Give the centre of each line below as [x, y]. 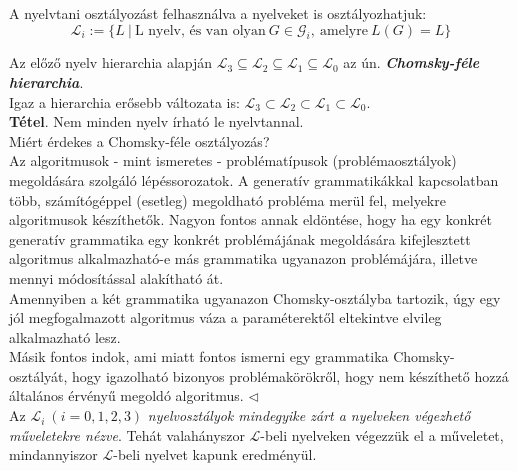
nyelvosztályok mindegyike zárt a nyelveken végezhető [309, 415]
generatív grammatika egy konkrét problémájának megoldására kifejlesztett [240, 238]
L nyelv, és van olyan [200, 30]
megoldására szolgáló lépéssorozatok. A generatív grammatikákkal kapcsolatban [254, 179]
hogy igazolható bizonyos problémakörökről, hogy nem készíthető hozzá [290, 375]
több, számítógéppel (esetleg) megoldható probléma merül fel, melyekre [227, 199]
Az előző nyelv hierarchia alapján [111, 62]
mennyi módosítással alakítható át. [116, 277]
